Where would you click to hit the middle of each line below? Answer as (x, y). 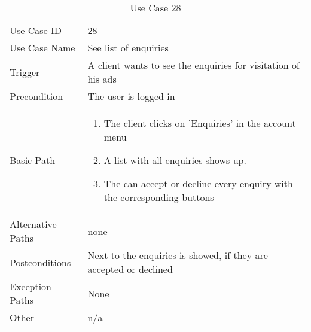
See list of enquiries (128, 48)
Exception (31, 286)
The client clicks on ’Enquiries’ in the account (200, 123)
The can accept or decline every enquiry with (198, 183)
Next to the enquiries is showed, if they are (178, 255)
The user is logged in (131, 96)
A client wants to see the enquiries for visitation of (193, 65)
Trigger (25, 72)
